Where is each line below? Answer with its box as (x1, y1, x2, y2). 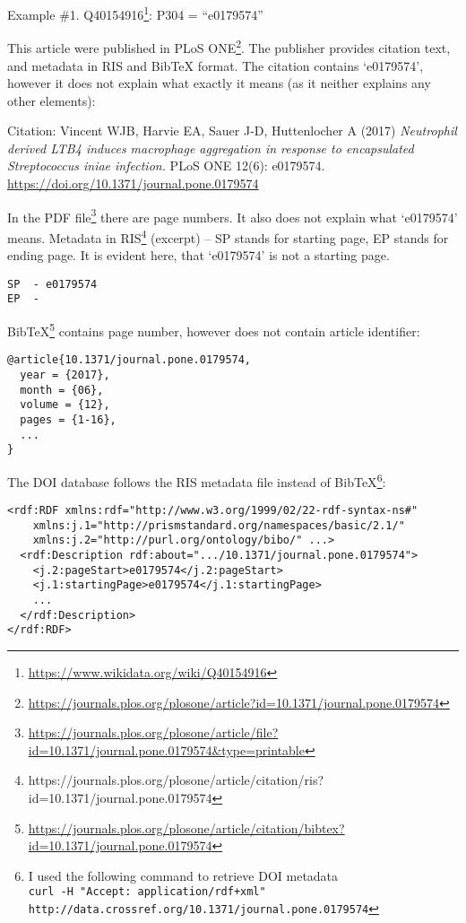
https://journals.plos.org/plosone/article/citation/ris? (28, 771, 324, 789)
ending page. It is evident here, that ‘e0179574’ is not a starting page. (7, 246, 390, 265)
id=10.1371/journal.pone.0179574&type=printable (28, 740, 305, 759)
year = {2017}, (20, 368, 110, 381)
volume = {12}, (20, 398, 110, 412)
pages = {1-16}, (20, 413, 116, 426)
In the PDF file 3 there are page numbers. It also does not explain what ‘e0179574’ (7, 205, 458, 226)
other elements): (7, 91, 96, 109)
